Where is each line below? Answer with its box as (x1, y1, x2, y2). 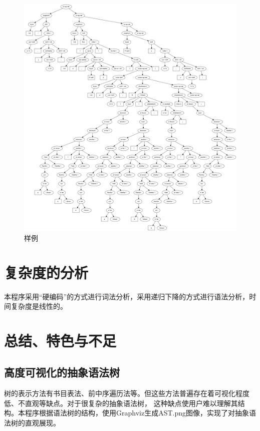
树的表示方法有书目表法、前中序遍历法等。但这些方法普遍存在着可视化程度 (4, 388, 249, 398)
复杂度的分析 (4, 262, 89, 282)
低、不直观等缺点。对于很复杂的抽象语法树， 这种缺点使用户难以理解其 (4, 397, 238, 408)
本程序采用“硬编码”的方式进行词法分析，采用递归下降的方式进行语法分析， (4, 291, 249, 301)
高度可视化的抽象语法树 (4, 364, 120, 380)
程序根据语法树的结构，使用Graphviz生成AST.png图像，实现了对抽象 (25, 407, 249, 418)
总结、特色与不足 (4, 330, 117, 350)
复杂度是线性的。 (11, 301, 67, 311)
